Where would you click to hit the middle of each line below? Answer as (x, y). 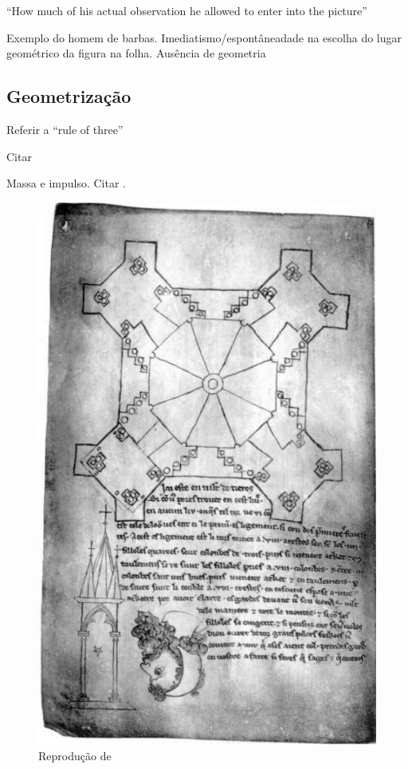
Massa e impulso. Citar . (66, 183)
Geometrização (69, 96)
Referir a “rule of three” (65, 129)
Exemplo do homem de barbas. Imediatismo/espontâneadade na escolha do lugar (204, 37)
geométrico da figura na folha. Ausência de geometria (136, 53)
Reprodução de (75, 755)
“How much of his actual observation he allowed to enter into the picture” (187, 10)
